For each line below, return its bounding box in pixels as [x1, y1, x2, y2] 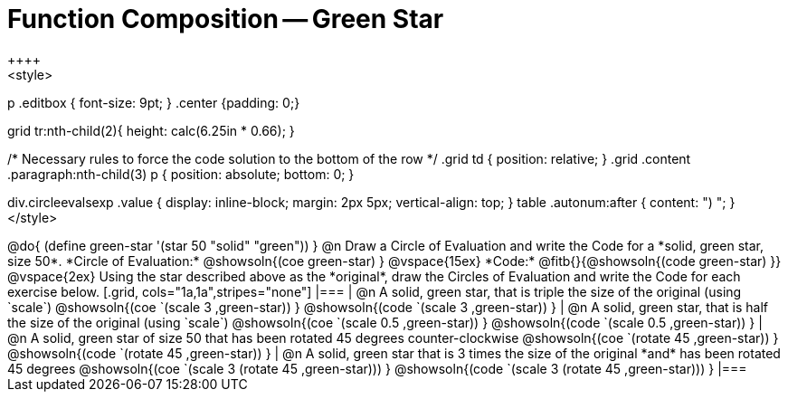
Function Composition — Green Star [7, 4, 444, 34]
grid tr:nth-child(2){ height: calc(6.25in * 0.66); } [7, 122, 295, 138]
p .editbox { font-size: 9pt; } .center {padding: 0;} [7, 94, 300, 110]
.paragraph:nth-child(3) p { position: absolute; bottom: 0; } [7, 166, 355, 182]
